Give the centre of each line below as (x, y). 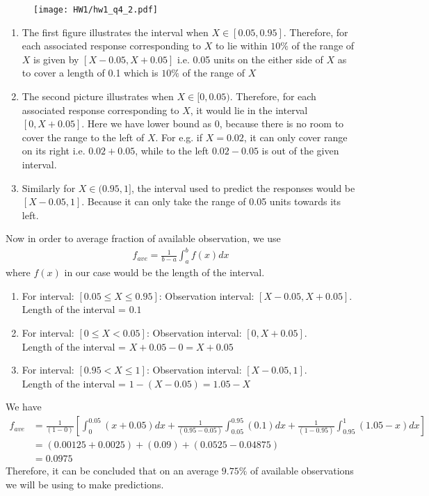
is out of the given (300, 151)
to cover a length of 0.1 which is (90, 73)
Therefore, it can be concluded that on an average (112, 471)
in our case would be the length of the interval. (164, 272)
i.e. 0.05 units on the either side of (250, 59)
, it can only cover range (296, 137)
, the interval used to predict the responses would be (243, 187)
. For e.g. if (179, 137)
